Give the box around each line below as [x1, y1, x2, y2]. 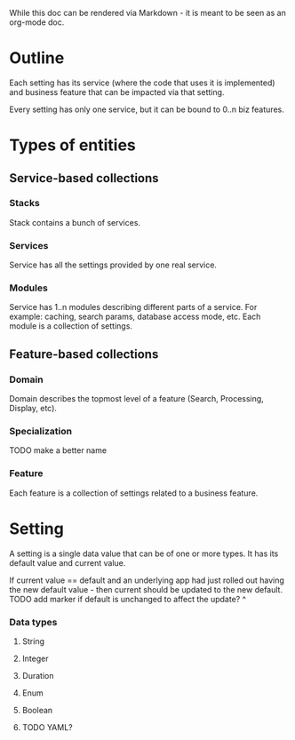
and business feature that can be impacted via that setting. [9, 86, 225, 97]
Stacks [9, 197, 40, 210]
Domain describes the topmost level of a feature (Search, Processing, [9, 394, 264, 404]
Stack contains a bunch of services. [9, 217, 140, 227]
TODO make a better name [9, 445, 108, 456]
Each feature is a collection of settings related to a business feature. [9, 488, 259, 498]
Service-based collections [9, 171, 159, 186]
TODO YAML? [21, 721, 73, 732]
